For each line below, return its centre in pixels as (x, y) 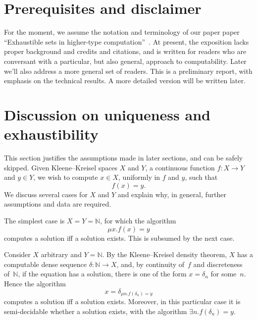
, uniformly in (139, 177)
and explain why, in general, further (172, 194)
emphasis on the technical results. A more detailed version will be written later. (125, 80)
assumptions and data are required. (58, 204)
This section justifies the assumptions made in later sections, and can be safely (124, 158)
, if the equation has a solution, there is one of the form (102, 274)
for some (224, 274)
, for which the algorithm (138, 220)
